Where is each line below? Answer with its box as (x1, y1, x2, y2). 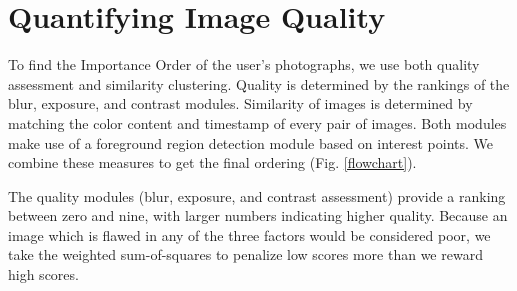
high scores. (8, 264, 79, 285)
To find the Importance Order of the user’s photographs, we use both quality (8, 54, 480, 75)
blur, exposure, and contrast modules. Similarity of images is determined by (8, 93, 473, 114)
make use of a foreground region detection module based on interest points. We (8, 132, 494, 153)
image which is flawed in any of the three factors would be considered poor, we (8, 224, 491, 245)
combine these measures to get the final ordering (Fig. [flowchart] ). (8, 152, 417, 173)
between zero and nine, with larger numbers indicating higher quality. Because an (8, 205, 508, 226)
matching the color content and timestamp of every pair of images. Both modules (8, 112, 507, 133)
